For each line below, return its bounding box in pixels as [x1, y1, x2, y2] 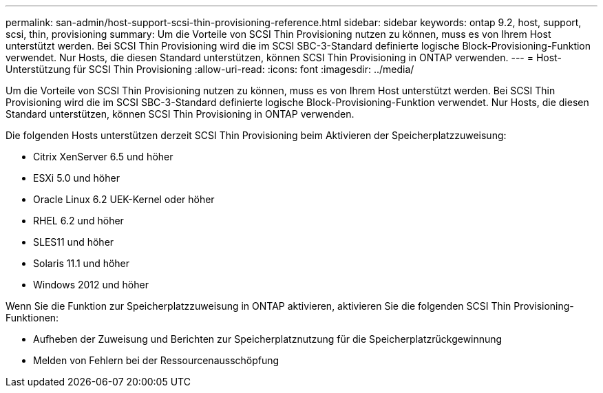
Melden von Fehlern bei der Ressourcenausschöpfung [33, 354, 279, 366]
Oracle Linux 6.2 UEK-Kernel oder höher [33, 193, 215, 205]
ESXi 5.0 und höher [33, 172, 120, 184]
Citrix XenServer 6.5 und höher [33, 151, 173, 162]
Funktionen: [6, 312, 59, 323]
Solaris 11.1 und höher [33, 257, 130, 269]
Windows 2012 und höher [33, 279, 149, 290]
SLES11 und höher [33, 236, 114, 248]
